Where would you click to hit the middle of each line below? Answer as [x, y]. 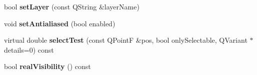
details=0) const [29, 49]
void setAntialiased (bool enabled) [60, 23]
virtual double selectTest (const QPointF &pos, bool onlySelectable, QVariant [126, 40]
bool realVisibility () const [47, 66]
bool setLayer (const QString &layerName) [72, 6]
